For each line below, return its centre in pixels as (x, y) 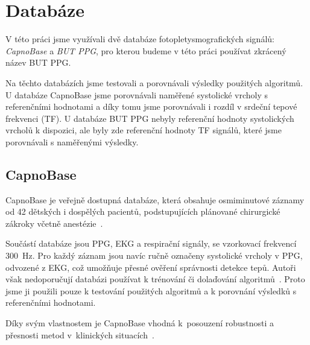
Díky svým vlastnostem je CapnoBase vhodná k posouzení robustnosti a (140, 323)
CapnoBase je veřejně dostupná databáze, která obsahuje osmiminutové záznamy (155, 199)
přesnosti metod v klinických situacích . (80, 334)
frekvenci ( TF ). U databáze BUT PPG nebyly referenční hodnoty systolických (150, 118)
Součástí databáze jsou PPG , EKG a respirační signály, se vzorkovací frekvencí (151, 243)
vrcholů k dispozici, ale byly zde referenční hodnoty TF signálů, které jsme (144, 130)
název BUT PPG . (38, 62)
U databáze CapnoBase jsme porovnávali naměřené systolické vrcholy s (137, 94)
